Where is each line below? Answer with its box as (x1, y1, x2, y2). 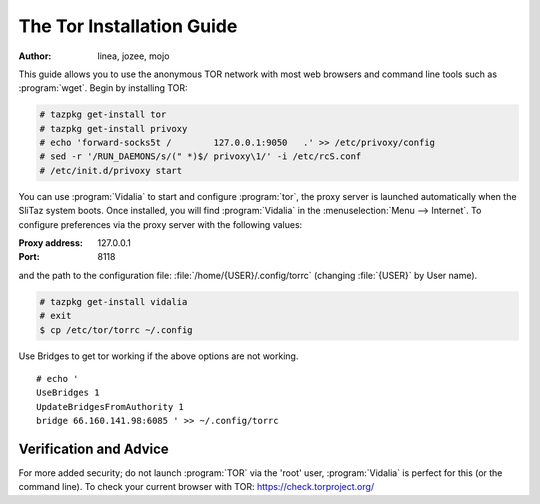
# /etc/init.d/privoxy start (39, 165, 183, 176)
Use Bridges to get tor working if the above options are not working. (18, 350, 299, 362)
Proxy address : (18, 237, 84, 249)
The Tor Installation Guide (18, 15, 238, 37)
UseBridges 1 (36, 387, 100, 399)
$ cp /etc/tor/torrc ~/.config (39, 324, 194, 335)
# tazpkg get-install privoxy (39, 123, 188, 134)
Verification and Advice (18, 440, 169, 457)
